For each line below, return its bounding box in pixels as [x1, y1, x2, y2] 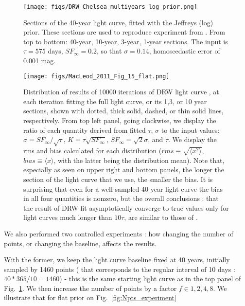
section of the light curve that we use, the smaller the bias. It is [23, 174, 213, 184]
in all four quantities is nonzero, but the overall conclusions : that [23, 193, 219, 203]
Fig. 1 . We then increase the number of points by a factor [4, 283, 177, 293]
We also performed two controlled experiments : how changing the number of [4, 228, 233, 238]
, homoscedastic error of [149, 46, 220, 56]
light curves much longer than [23, 212, 112, 222]
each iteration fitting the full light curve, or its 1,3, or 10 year [23, 96, 207, 106]
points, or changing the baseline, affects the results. [4, 238, 157, 248]
